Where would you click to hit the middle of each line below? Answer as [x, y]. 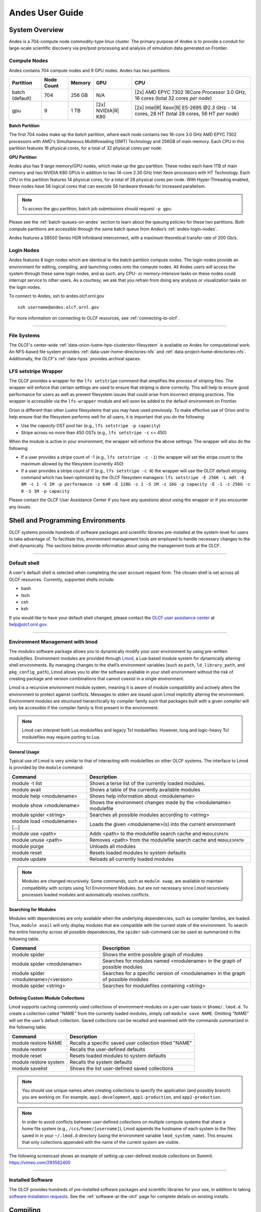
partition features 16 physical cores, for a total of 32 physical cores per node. [86, 148]
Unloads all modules [113, 846]
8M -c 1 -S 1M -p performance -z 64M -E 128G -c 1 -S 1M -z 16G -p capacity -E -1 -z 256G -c [136, 484]
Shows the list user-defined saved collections [121, 1068]
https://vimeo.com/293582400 [40, 1163]
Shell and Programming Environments [67, 520]
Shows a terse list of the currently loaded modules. [147, 783]
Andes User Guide [46, 13]
